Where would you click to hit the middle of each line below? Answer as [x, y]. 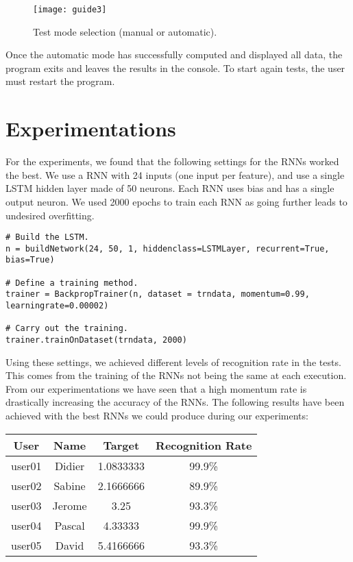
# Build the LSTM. [47, 237]
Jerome [70, 505]
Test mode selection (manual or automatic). [125, 31]
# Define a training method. [72, 283]
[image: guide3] [70, 10]
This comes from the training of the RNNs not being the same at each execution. [176, 375]
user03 [26, 505]
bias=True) [30, 260]
